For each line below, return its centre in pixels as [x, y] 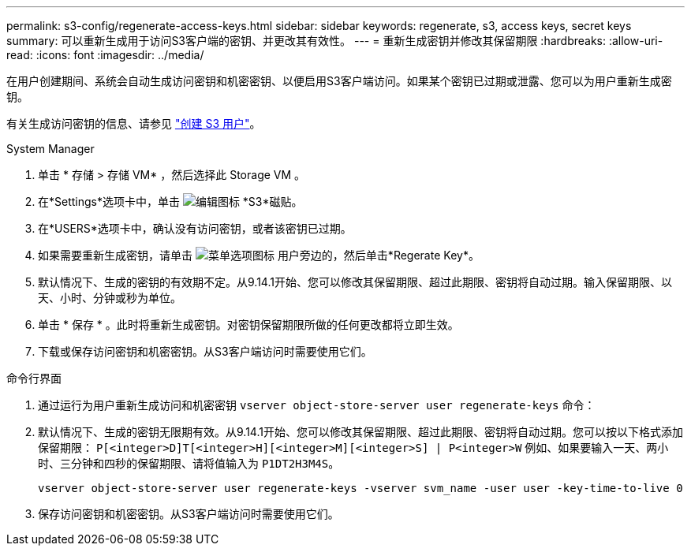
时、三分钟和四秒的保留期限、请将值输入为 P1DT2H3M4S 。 [189, 463]
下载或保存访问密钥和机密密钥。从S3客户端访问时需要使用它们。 [205, 351]
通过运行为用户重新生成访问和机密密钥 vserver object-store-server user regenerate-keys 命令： [317, 405]
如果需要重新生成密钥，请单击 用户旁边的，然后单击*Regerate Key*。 [259, 255]
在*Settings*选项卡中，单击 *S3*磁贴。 [170, 201]
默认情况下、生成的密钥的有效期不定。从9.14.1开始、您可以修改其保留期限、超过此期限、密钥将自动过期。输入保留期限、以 [355, 282]
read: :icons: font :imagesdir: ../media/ [105, 55]
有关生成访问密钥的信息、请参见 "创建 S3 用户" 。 [134, 123]
